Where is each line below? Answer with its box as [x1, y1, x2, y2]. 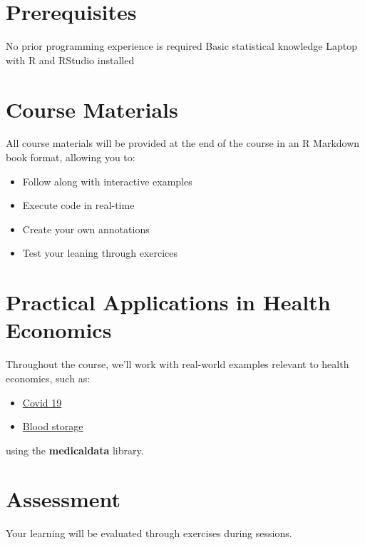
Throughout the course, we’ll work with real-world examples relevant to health [6, 357, 349, 372]
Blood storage [22, 419, 83, 434]
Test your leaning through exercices [22, 245, 178, 260]
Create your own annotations [22, 221, 150, 236]
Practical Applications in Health [6, 287, 331, 317]
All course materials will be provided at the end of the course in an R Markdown [6, 136, 360, 151]
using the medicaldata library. [6, 442, 144, 457]
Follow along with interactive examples [22, 173, 192, 188]
